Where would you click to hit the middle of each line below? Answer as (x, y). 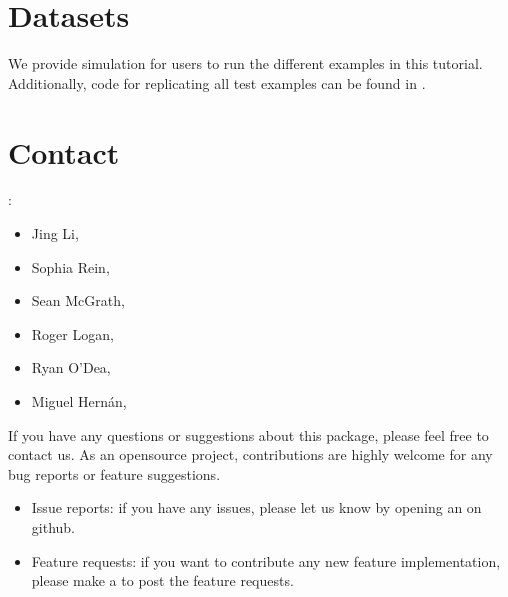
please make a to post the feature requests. (162, 580)
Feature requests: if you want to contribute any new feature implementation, (266, 560)
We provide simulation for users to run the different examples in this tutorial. (245, 63)
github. (53, 526)
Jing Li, (55, 233)
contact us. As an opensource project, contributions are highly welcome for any (250, 454)
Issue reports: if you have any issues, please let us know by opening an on (256, 507)
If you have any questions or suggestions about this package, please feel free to (248, 434)
